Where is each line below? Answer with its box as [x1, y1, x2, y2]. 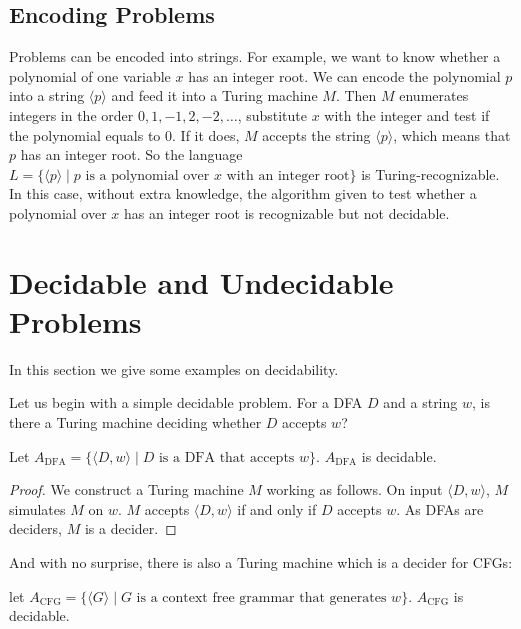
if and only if [237, 498, 317, 519]
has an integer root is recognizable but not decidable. [124, 202, 450, 223]
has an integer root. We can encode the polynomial [188, 65, 501, 86]
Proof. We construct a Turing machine [9, 479, 244, 500]
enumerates [399, 85, 469, 106]
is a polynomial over [85, 168, 210, 183]
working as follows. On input [266, 479, 443, 500]
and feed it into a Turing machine [111, 85, 318, 106]
